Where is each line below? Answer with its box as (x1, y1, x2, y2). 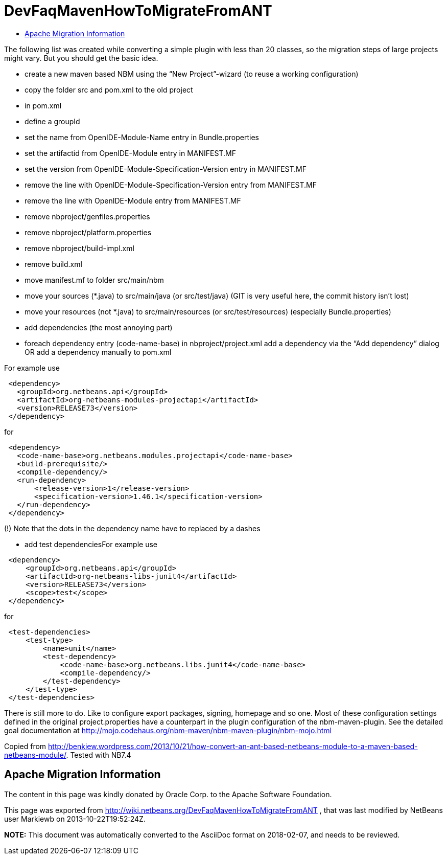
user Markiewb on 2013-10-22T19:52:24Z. (4, 814, 146, 823)
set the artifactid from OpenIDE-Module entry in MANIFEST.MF (25, 148, 236, 157)
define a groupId (25, 117, 80, 126)
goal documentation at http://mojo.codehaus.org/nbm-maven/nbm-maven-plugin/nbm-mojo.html (4, 726, 332, 735)
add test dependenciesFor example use (25, 539, 157, 549)
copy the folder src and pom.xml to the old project (25, 85, 193, 94)
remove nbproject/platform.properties (25, 228, 152, 237)
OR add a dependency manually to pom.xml (25, 347, 172, 356)
